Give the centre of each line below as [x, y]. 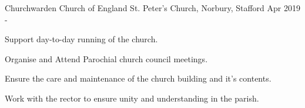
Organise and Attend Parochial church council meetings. [106, 58]
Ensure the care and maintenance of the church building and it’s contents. [138, 78]
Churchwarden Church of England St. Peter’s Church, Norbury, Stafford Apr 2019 [152, 8]
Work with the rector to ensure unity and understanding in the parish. [132, 98]
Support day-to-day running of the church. [81, 39]
